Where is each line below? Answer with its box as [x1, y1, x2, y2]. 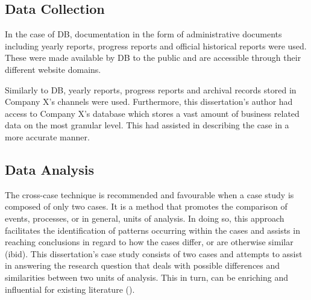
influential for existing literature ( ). [5, 283, 135, 295]
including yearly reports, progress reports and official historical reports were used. [5, 39, 307, 52]
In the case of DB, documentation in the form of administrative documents [5, 28, 282, 40]
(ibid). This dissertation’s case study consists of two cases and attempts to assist [5, 247, 303, 260]
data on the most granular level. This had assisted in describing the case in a [5, 119, 289, 131]
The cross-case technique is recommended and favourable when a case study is [5, 188, 294, 201]
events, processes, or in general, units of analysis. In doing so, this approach [5, 211, 284, 224]
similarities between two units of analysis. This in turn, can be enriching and [5, 270, 288, 283]
